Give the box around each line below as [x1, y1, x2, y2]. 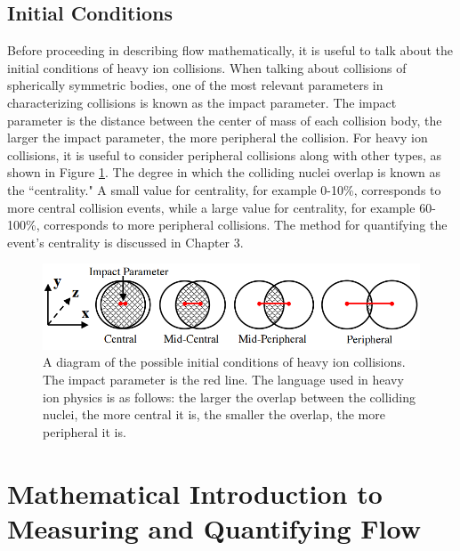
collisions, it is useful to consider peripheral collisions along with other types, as [7, 145, 442, 164]
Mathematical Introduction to [7, 474, 383, 511]
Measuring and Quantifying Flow [7, 509, 421, 546]
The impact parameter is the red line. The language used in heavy [43, 370, 404, 389]
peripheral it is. [43, 422, 126, 441]
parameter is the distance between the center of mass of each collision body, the [7, 110, 442, 129]
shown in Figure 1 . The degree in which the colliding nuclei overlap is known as [7, 163, 441, 182]
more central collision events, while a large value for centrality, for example [7, 198, 416, 216]
